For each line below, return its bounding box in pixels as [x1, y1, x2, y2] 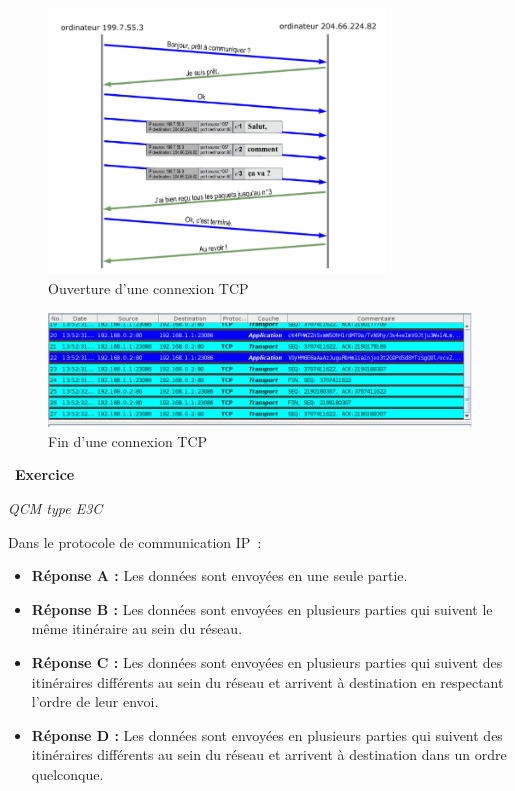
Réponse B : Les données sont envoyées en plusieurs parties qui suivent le [31, 598, 493, 619]
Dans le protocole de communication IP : [8, 531, 262, 552]
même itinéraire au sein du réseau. [31, 618, 243, 639]
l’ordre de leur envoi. [31, 691, 159, 712]
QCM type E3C [8, 498, 103, 518]
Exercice [15, 464, 75, 485]
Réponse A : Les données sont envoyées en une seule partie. [31, 565, 408, 586]
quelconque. [31, 763, 104, 784]
